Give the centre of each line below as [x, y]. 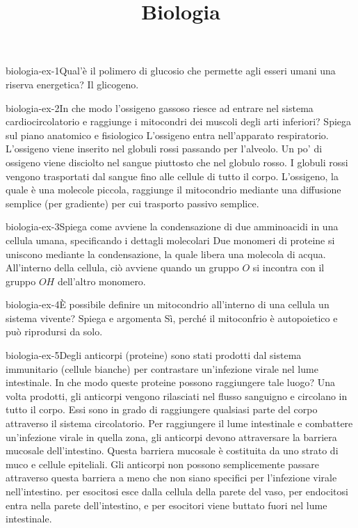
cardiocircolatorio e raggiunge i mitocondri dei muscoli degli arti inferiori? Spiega [179, 121]
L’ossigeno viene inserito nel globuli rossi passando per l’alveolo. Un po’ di [164, 149]
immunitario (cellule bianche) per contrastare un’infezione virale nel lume [162, 368]
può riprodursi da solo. [54, 331]
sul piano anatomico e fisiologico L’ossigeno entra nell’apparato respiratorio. [167, 135]
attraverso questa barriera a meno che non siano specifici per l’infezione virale [171, 478]
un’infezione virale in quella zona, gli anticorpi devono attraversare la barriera [171, 437]
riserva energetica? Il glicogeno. [72, 84]
